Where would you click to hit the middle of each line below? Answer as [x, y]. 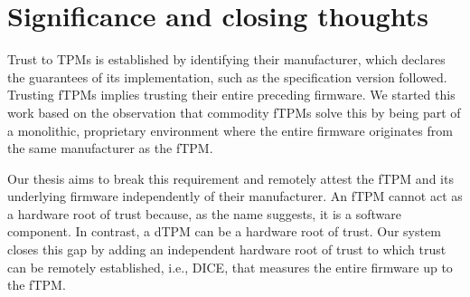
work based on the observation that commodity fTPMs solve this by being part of [234, 112]
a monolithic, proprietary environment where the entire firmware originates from [230, 130]
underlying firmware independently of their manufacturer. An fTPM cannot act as [235, 196]
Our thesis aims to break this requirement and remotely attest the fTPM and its [230, 178]
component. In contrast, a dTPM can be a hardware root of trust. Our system [224, 231]
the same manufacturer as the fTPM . [110, 148]
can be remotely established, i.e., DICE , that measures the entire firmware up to [230, 267]
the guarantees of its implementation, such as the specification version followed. [227, 77]
